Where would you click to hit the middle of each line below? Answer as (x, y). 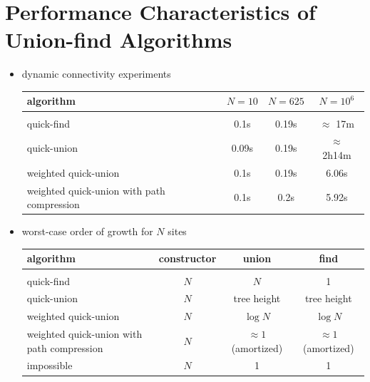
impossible (50, 365)
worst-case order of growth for (87, 231)
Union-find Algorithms (119, 40)
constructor (187, 258)
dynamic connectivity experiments (96, 74)
